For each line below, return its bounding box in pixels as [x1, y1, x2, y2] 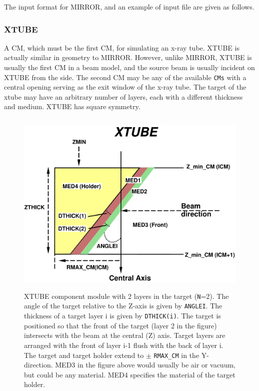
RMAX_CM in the [153, 349, 199, 360]
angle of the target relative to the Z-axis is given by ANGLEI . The [24, 300, 222, 311]
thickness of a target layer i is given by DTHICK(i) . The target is [24, 310, 221, 321]
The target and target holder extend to [24, 349, 144, 360]
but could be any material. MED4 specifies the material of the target [24, 369, 235, 379]
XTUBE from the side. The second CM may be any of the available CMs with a [4, 72, 246, 82]
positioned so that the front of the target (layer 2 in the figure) [24, 320, 217, 330]
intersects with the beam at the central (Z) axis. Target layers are [24, 330, 225, 340]
